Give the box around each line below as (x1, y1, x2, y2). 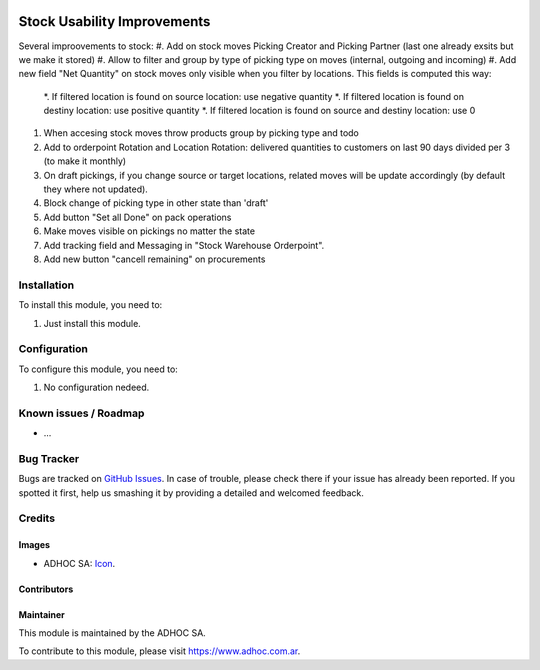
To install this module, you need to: (18, 299, 163, 311)
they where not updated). (43, 183, 149, 195)
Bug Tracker (18, 451, 80, 465)
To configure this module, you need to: (18, 363, 179, 375)
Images (18, 539, 50, 551)
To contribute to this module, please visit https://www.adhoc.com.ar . (18, 645, 301, 657)
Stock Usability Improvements (18, 13, 211, 30)
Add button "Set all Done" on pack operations (43, 211, 232, 223)
